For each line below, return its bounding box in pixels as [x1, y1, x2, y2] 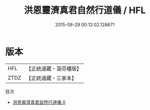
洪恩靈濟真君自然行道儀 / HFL [24, 5, 146, 16]
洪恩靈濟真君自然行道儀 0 [12, 99, 66, 105]
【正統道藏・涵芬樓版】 [26, 65, 82, 72]
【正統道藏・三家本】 [26, 74, 77, 81]
